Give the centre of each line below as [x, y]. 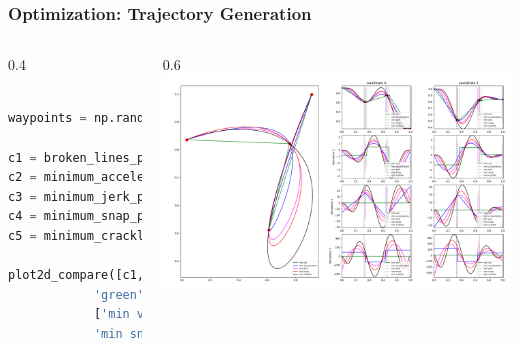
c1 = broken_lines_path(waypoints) [126, 157]
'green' [119, 294]
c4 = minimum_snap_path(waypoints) [126, 216]
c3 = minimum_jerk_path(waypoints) [126, 196]
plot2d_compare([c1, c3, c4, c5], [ [144, 275]
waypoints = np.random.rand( [105, 118]
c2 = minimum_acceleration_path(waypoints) [155, 177]
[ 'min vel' [129, 314]
